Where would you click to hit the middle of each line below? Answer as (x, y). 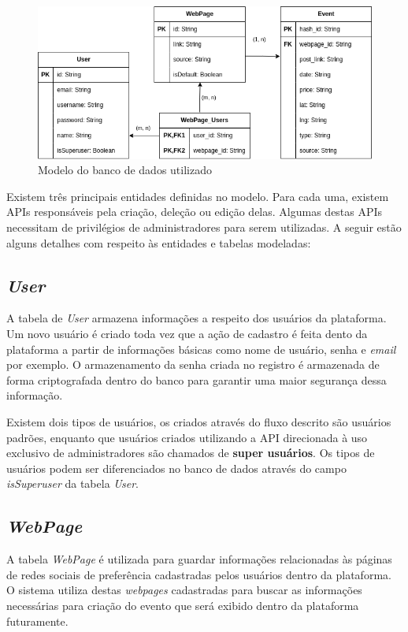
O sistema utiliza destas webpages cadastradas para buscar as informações (184, 590)
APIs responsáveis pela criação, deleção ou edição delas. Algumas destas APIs (195, 212)
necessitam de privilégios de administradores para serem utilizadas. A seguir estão (204, 227)
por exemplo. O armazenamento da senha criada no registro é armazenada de (193, 364)
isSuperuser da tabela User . (72, 483)
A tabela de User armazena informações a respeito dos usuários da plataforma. (197, 318)
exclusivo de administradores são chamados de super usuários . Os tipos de (191, 453)
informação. (35, 395)
